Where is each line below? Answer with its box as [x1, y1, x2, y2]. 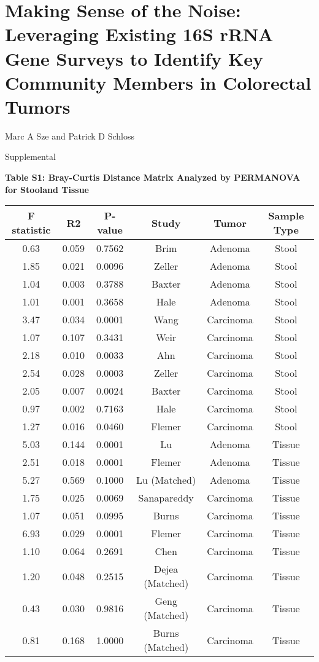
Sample [268, 208, 304, 223]
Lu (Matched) [136, 473, 196, 487]
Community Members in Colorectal [5, 69, 312, 95]
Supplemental [5, 150, 56, 163]
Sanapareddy [138, 491, 194, 505]
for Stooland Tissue [5, 183, 89, 195]
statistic [12, 223, 51, 237]
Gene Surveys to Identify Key [5, 45, 263, 71]
